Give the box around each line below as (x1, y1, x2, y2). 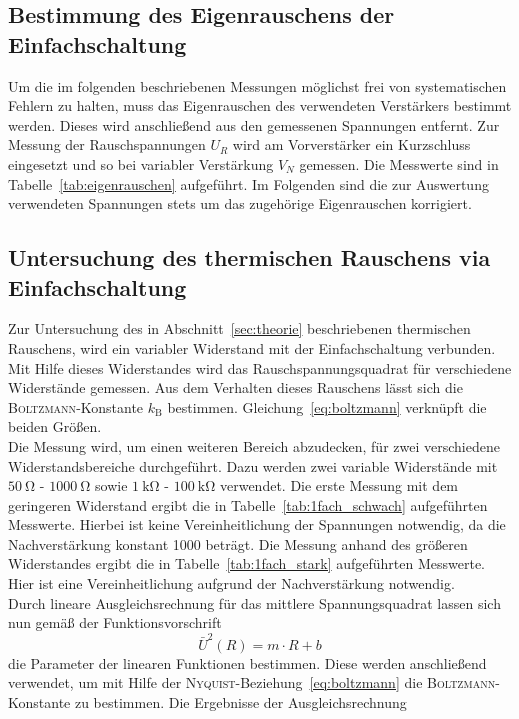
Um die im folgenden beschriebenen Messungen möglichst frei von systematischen (8, 75, 507, 96)
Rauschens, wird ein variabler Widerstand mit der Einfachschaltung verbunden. (8, 337, 496, 358)
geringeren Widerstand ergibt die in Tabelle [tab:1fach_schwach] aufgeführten (8, 494, 488, 515)
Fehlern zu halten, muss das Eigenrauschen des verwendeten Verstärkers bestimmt (8, 95, 512, 116)
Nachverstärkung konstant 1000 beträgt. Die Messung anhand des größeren (8, 533, 468, 554)
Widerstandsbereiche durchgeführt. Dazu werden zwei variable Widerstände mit (8, 455, 498, 476)
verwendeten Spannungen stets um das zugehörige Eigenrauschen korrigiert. (8, 193, 472, 214)
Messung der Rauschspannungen (8, 134, 206, 155)
